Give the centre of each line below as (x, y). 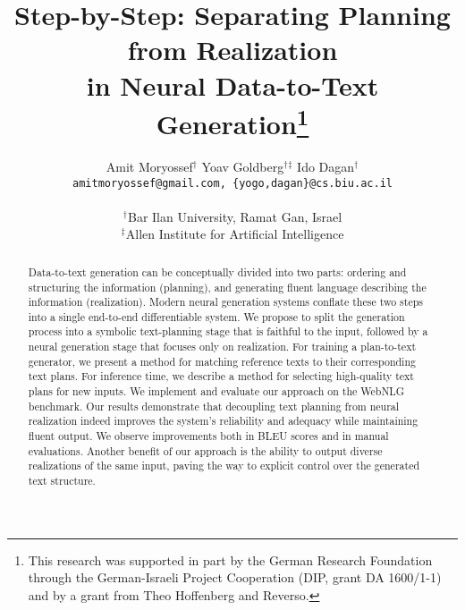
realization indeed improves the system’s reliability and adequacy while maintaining (223, 421)
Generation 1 (232, 122)
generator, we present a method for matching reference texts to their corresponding (222, 361)
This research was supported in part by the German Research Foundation (230, 559)
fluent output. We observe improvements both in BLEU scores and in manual (208, 436)
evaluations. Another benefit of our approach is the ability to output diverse (205, 450)
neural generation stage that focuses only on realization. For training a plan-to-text (222, 347)
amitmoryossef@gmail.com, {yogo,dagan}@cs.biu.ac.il (232, 183)
